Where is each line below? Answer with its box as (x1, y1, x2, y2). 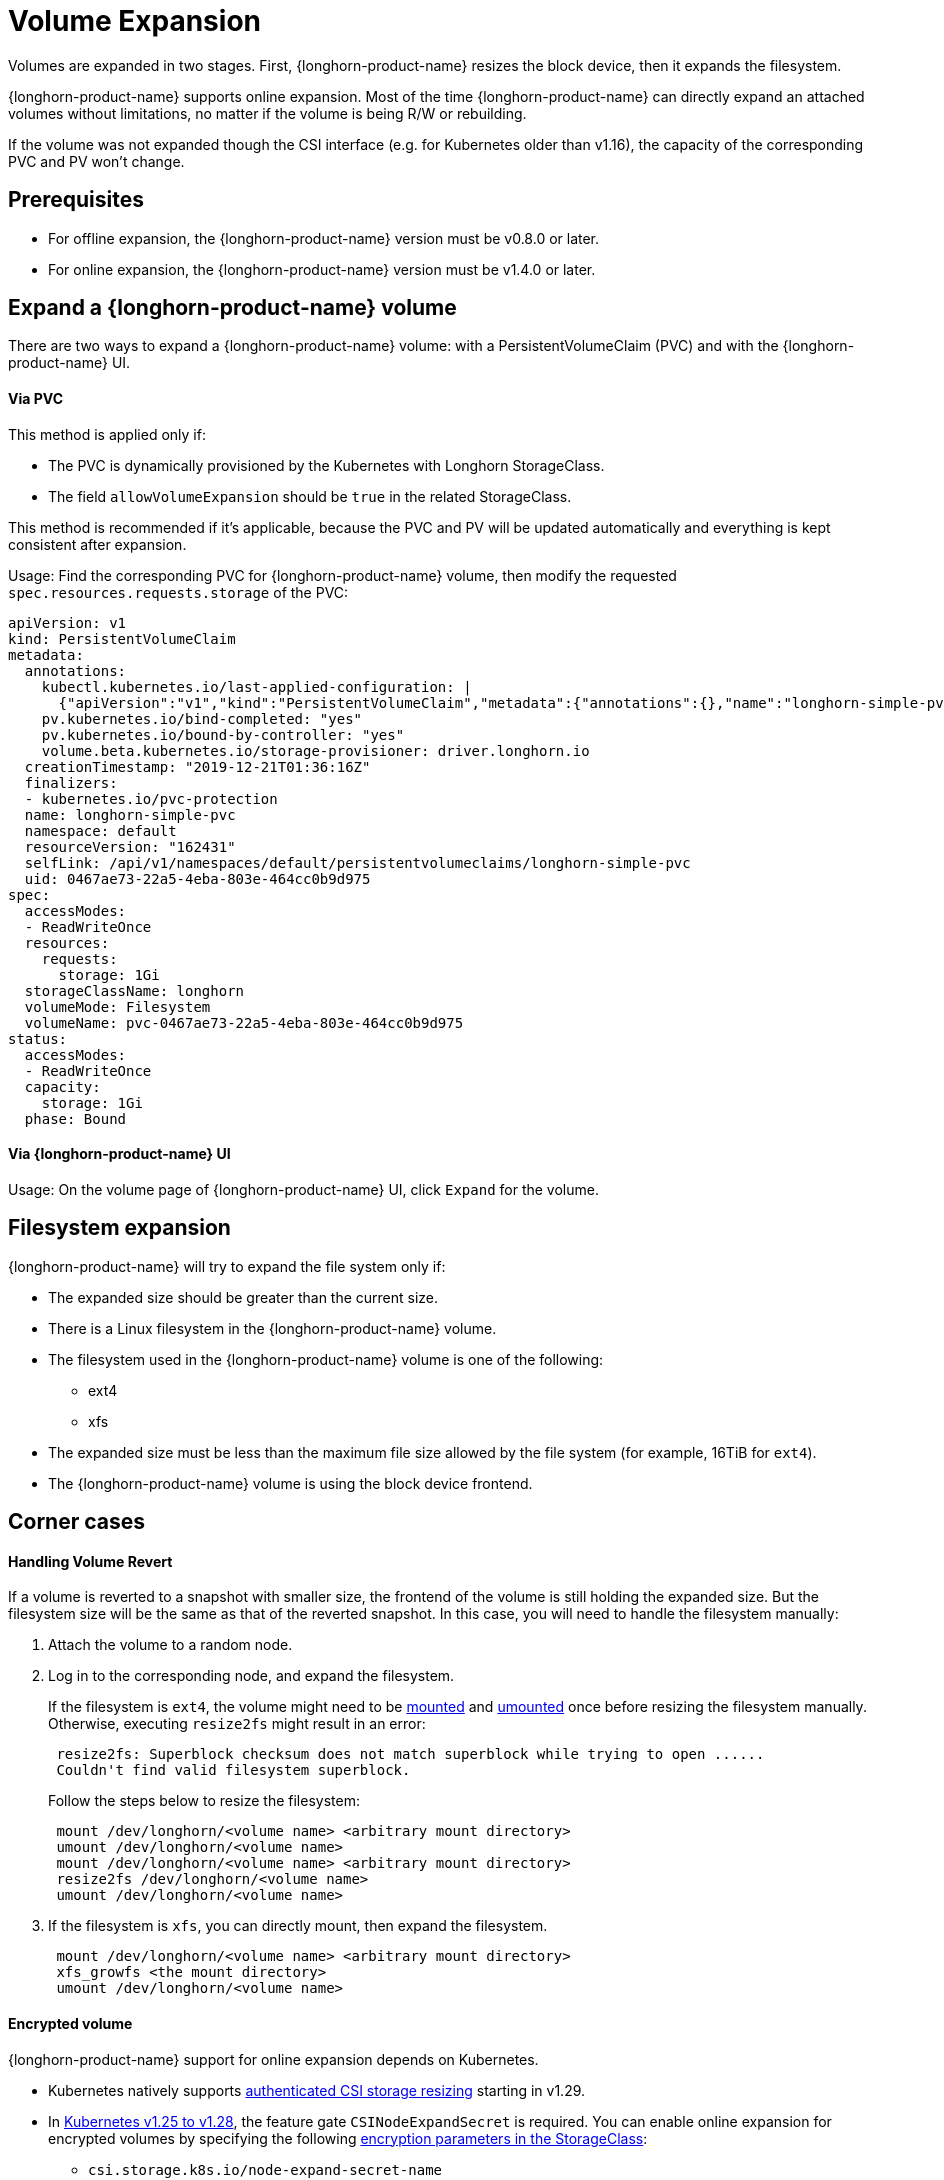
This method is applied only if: (8, 425, 206, 443)
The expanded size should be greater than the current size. (48, 1288, 439, 1306)
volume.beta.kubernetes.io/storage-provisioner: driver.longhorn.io (41, 742, 590, 759)
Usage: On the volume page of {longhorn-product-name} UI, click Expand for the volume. (8, 1180, 599, 1198)
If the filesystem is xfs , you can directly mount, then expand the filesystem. (48, 1917, 548, 1935)
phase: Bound (24, 1110, 127, 1127)
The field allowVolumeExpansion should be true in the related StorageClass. (48, 487, 572, 505)
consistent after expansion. (8, 535, 187, 553)
